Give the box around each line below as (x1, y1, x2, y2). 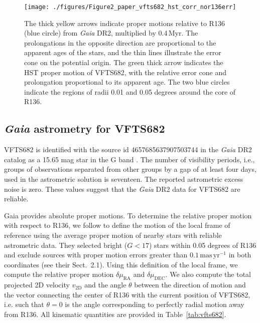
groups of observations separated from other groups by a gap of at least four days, (4, 164, 256, 174)
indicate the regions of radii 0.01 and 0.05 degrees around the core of (24, 86, 236, 97)
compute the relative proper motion (4, 269, 114, 279)
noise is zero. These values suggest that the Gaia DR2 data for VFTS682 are (4, 183, 240, 194)
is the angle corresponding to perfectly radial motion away (65, 299, 244, 309)
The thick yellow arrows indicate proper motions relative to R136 (24, 18, 225, 28)
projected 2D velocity (4, 279, 70, 290)
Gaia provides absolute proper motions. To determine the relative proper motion (4, 210, 252, 220)
